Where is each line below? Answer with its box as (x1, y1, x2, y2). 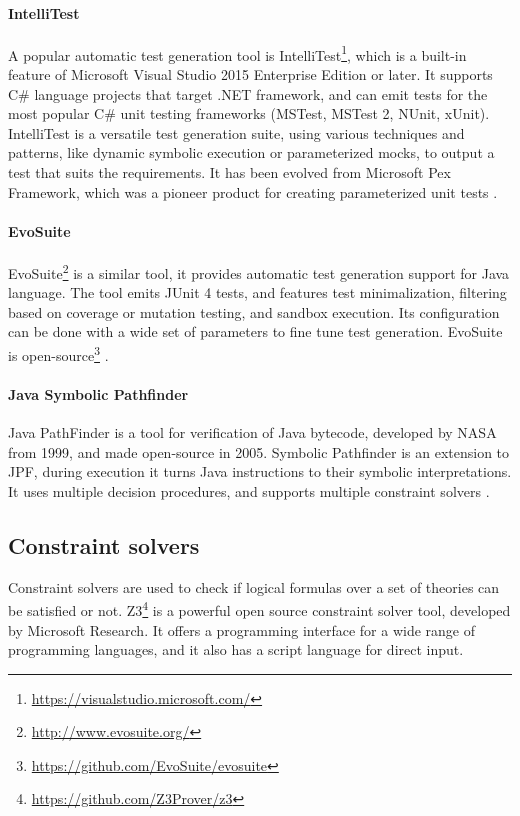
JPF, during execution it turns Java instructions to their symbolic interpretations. (8, 461, 512, 482)
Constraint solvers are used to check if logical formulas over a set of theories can (8, 576, 500, 597)
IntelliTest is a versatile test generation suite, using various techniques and (8, 122, 465, 143)
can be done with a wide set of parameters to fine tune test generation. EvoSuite (8, 321, 503, 342)
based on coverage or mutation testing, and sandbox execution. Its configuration (8, 301, 500, 322)
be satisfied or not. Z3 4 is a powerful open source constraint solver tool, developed (8, 597, 511, 620)
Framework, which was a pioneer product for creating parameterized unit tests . (8, 181, 498, 202)
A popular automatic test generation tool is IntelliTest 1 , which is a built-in (8, 41, 467, 65)
